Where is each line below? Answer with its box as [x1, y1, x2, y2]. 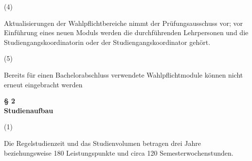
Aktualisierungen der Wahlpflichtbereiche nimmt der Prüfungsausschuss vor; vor [4, 18, 243, 28]
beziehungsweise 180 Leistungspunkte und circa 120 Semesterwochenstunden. [4, 147, 234, 158]
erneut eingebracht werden [4, 79, 83, 89]
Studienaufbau [4, 105, 54, 115]
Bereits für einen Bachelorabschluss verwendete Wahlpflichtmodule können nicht [4, 69, 243, 80]
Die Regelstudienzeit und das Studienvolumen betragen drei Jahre [4, 138, 201, 148]
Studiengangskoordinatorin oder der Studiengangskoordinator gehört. [4, 37, 211, 47]
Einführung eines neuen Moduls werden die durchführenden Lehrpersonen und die [4, 27, 249, 38]
